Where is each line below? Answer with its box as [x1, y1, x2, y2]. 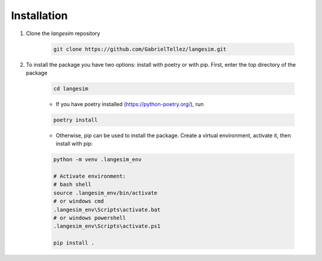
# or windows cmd [53, 198, 104, 205]
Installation [11, 9, 68, 22]
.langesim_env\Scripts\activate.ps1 [53, 223, 161, 229]
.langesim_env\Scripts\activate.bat [53, 206, 161, 213]
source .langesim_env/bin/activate [53, 189, 157, 196]
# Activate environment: [53, 173, 126, 179]
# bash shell [53, 181, 92, 188]
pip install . [53, 240, 95, 247]
